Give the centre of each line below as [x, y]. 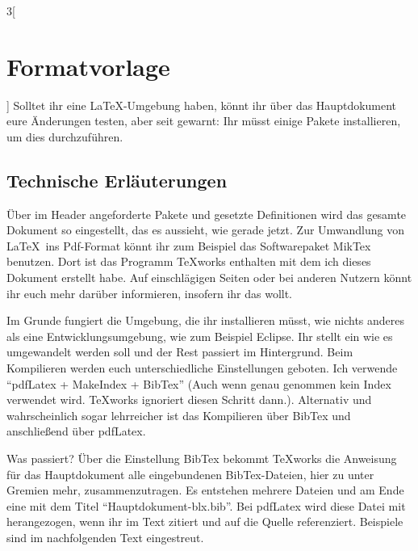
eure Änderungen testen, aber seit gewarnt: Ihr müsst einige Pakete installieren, [204, 121]
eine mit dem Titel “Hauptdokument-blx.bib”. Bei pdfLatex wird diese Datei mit [206, 505]
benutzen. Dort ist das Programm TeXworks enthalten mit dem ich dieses [189, 261]
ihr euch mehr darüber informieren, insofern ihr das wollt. [150, 293]
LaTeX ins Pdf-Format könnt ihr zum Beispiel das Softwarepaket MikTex [189, 245]
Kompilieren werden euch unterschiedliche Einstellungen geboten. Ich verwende [202, 368]
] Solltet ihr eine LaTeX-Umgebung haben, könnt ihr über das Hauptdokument [202, 105]
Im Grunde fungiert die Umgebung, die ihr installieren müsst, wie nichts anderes [206, 320]
